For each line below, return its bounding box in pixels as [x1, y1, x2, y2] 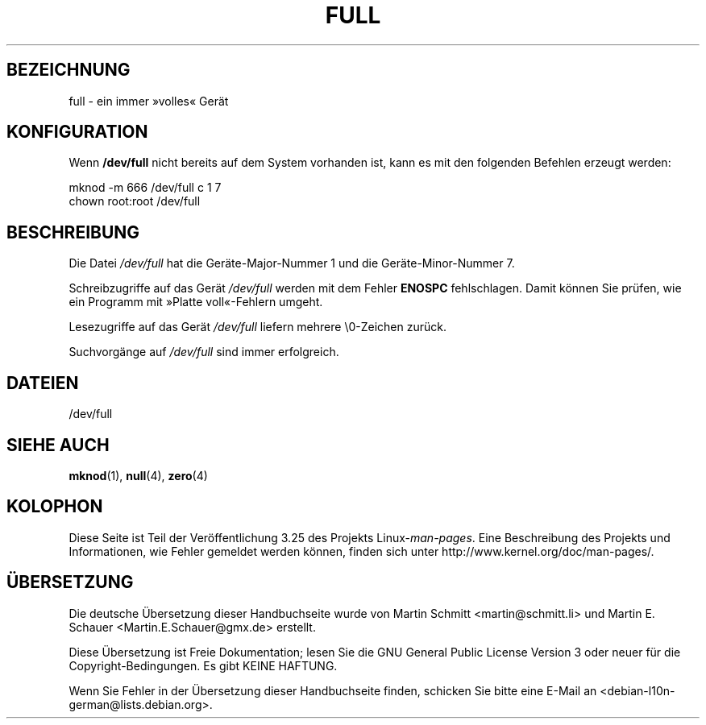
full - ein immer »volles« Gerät [69, 93, 229, 108]
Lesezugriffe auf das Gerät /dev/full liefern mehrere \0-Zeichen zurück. [69, 320, 446, 334]
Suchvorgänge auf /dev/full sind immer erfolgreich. [69, 345, 339, 359]
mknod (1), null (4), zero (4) [69, 468, 208, 483]
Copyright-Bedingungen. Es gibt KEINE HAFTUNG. [69, 658, 338, 673]
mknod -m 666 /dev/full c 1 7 [69, 180, 222, 195]
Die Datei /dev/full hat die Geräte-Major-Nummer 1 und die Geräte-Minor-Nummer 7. [69, 256, 515, 271]
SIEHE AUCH [6, 434, 110, 455]
